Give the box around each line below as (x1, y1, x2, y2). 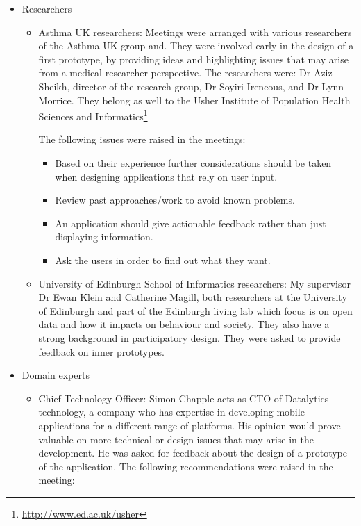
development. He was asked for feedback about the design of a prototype (38, 445, 347, 460)
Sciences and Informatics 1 (38, 107, 148, 123)
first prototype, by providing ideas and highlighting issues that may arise (38, 51, 349, 66)
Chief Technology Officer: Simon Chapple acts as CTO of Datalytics (38, 391, 329, 405)
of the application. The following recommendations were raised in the (38, 459, 333, 473)
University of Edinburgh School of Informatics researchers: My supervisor (38, 276, 351, 290)
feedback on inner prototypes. (38, 344, 165, 359)
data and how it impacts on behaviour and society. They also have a (38, 317, 330, 331)
